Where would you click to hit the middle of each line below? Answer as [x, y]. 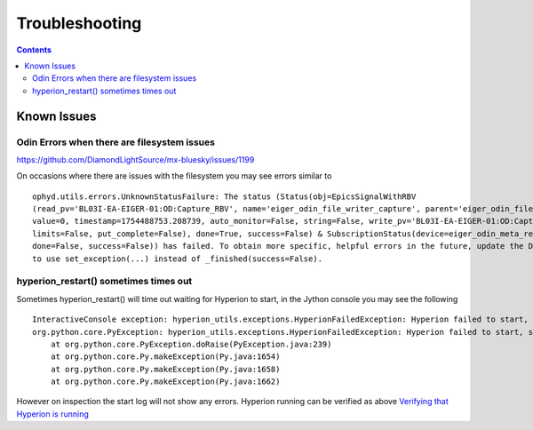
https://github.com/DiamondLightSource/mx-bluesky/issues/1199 [135, 159]
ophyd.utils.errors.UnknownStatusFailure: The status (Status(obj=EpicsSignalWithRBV [224, 196]
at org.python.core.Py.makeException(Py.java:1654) [165, 357]
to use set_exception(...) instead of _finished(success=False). [178, 259]
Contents [34, 50]
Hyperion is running [52, 414]
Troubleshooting [79, 23]
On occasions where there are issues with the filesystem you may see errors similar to [174, 176]
